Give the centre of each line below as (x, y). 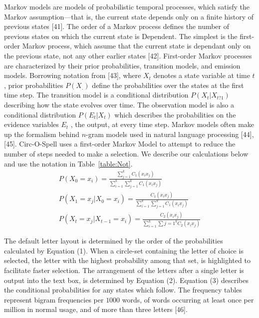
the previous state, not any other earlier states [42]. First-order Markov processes (128, 55)
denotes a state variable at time (202, 75)
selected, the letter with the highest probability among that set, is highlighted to (127, 260)
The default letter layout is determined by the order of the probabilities (114, 241)
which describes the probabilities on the (175, 114)
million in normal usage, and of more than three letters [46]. (96, 309)
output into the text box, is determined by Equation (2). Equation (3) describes (126, 280)
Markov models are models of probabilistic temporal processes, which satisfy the (127, 6)
